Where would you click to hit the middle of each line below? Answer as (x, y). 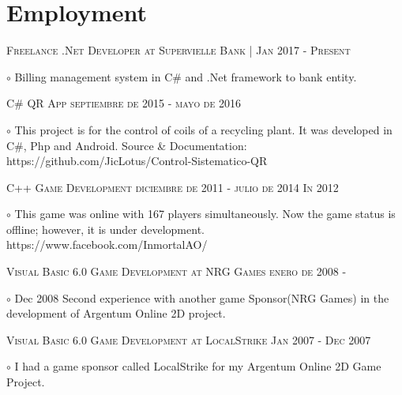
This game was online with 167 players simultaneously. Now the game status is (205, 214)
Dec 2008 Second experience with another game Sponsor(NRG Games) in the (202, 297)
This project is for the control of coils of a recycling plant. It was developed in (203, 129)
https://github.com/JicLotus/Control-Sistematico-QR (137, 161)
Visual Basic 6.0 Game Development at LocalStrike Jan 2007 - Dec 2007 (189, 339)
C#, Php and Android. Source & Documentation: (127, 145)
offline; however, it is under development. (105, 229)
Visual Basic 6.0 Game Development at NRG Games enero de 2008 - (177, 271)
